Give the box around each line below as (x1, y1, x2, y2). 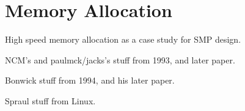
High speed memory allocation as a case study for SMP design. (5, 33, 241, 46)
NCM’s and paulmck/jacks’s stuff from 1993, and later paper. (5, 53, 235, 66)
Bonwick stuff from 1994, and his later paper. (5, 74, 175, 87)
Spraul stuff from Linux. (5, 94, 96, 107)
